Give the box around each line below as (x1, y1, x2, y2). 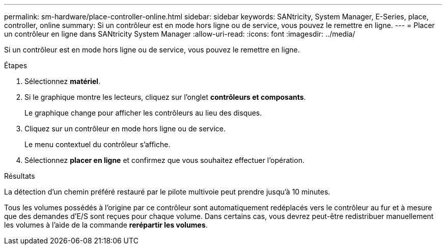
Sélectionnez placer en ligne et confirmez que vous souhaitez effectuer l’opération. (24, 156, 304, 164)
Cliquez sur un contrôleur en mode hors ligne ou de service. (24, 124, 226, 133)
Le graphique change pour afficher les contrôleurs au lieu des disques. (24, 108, 262, 117)
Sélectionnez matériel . (24, 77, 101, 86)
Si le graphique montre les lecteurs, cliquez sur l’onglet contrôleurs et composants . (24, 93, 306, 101)
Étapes (4, 61, 27, 70)
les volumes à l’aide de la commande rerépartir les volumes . (4, 220, 208, 229)
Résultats (4, 172, 35, 180)
